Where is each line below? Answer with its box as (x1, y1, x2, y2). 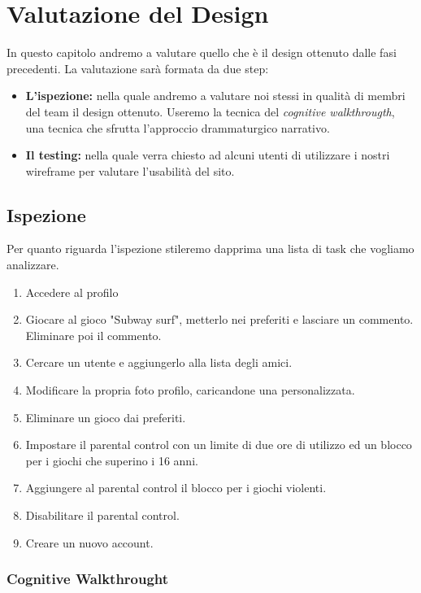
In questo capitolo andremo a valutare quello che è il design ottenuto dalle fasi (7, 44, 397, 61)
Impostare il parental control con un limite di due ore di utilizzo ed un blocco (25, 436, 412, 453)
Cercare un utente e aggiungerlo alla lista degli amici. (25, 354, 293, 371)
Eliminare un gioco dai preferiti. (25, 408, 186, 425)
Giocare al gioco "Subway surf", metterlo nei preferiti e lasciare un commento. (25, 311, 414, 328)
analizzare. (7, 256, 59, 273)
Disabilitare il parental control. (25, 507, 180, 524)
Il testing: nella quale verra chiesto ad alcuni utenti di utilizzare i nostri (25, 146, 390, 164)
